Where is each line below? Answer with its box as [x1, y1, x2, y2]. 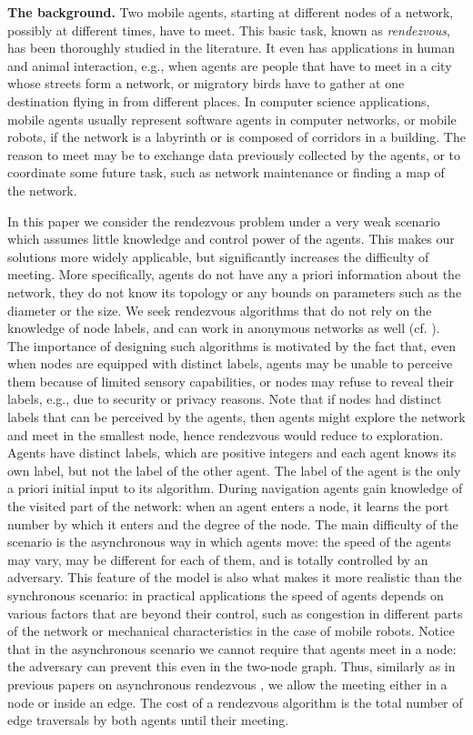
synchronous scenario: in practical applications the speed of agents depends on [7, 586, 444, 604]
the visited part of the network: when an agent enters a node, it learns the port [7, 497, 449, 516]
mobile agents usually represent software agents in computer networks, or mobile [7, 109, 457, 128]
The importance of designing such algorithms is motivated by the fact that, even [7, 336, 457, 355]
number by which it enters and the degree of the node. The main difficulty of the [7, 514, 458, 533]
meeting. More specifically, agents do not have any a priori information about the [7, 265, 461, 284]
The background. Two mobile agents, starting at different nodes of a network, [7, 3, 454, 21]
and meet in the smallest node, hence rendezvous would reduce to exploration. [7, 425, 444, 444]
